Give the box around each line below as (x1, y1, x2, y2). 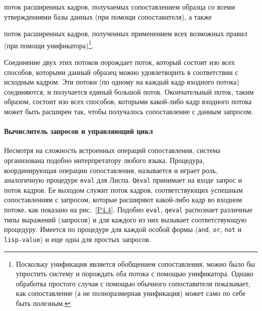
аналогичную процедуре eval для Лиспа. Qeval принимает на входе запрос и (4, 175, 242, 185)
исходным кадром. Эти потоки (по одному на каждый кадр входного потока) (4, 76, 239, 87)
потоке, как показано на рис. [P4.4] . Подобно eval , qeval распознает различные (4, 204, 252, 215)
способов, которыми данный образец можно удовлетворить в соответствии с (4, 66, 238, 77)
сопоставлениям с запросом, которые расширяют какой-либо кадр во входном (4, 194, 242, 205)
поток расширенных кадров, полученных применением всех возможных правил (4, 28, 247, 39)
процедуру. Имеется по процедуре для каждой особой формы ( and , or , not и (4, 224, 242, 235)
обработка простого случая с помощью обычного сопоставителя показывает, (16, 278, 251, 288)
